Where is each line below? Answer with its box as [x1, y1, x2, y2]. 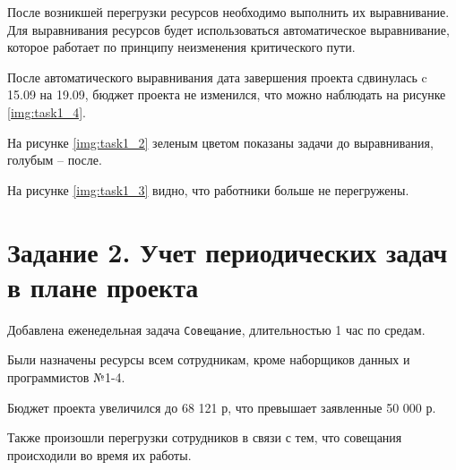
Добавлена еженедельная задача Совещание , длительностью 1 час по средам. [7, 320, 426, 338]
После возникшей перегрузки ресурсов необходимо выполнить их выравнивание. [7, 3, 450, 21]
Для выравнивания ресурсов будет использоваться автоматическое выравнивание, [7, 20, 450, 38]
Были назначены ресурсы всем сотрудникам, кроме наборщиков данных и [7, 350, 410, 369]
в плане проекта [7, 268, 199, 304]
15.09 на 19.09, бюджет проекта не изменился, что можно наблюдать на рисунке [7, 85, 446, 104]
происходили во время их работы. [7, 445, 192, 464]
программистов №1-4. [7, 367, 125, 386]
